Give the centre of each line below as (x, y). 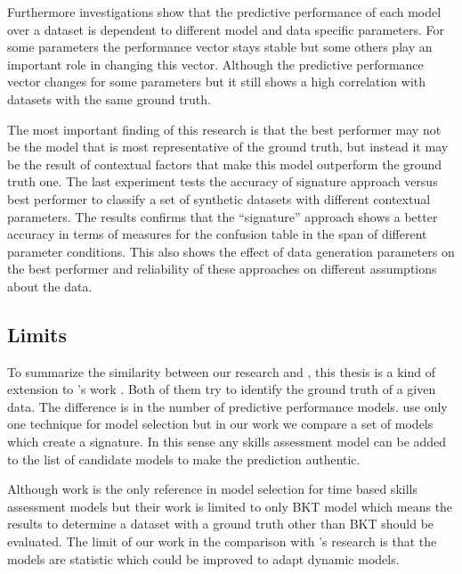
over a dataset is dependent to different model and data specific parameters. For (226, 29)
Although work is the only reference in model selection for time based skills (212, 489)
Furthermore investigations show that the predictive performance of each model (224, 12)
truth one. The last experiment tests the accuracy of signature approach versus (223, 181)
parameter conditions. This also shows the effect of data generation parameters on (231, 251)
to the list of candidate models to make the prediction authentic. (184, 459)
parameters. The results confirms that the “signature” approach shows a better (223, 216)
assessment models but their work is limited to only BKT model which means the (230, 506)
